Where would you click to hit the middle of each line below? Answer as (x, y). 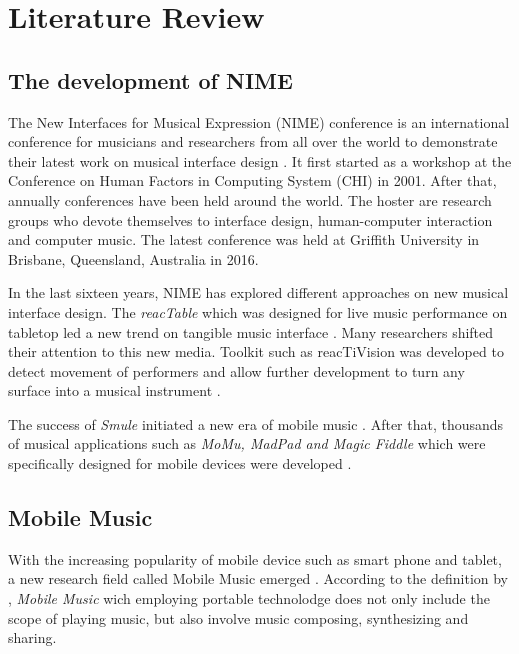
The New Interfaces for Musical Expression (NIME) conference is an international (259, 121)
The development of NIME (150, 79)
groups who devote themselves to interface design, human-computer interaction (250, 219)
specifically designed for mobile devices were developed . (180, 463)
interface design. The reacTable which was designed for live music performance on (258, 311)
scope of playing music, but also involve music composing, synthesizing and (238, 617)
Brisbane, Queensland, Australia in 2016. (133, 258)
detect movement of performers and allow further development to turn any (236, 370)
